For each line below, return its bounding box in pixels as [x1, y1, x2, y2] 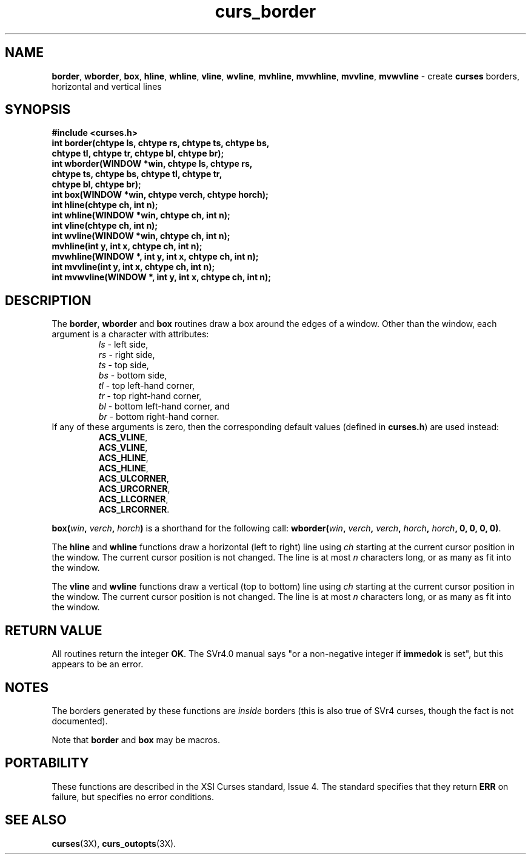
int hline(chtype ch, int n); [52, 200, 158, 211]
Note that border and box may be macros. [52, 734, 220, 745]
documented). [52, 715, 108, 726]
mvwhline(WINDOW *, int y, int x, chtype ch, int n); [52, 251, 259, 262]
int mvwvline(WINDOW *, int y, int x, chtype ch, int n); [52, 272, 272, 283]
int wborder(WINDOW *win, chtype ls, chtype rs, [52, 158, 253, 169]
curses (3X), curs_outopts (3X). [52, 838, 176, 849]
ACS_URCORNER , [98, 483, 170, 494]
